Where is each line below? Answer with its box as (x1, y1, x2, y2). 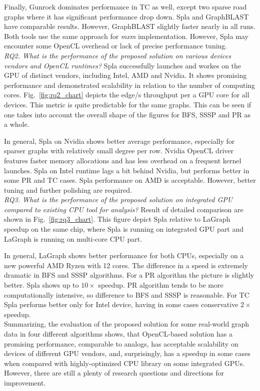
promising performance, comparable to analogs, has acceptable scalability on (4, 338, 238, 349)
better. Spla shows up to (4, 280, 79, 290)
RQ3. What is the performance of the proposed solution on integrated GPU (4, 194, 233, 205)
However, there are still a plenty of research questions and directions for (4, 368, 224, 378)
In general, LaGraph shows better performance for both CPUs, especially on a (4, 250, 244, 261)
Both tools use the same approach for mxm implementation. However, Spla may (4, 30, 248, 41)
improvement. (4, 377, 46, 388)
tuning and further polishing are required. (4, 184, 132, 195)
